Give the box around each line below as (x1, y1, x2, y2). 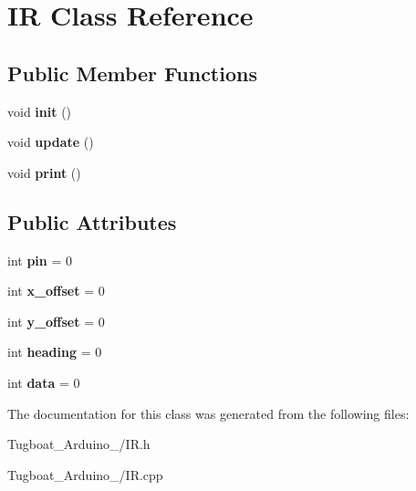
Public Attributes (7, 207, 177, 235)
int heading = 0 (7, 342, 102, 361)
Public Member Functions (7, 58, 257, 87)
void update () (7, 132, 94, 151)
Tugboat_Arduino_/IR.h (7, 434, 151, 454)
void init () (7, 101, 72, 120)
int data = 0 (7, 372, 80, 392)
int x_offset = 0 (7, 281, 105, 300)
